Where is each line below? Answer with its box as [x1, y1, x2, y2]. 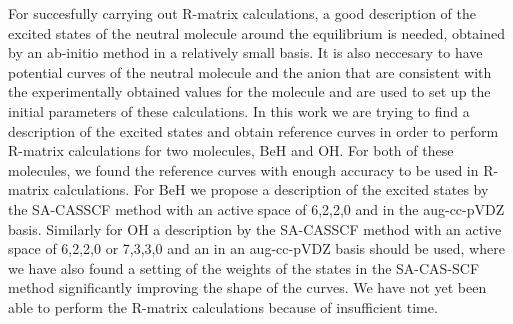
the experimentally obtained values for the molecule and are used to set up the [8, 81, 491, 102]
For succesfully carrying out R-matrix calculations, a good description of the [8, 3, 476, 23]
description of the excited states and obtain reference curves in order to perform [8, 120, 499, 141]
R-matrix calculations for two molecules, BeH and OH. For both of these [8, 140, 454, 161]
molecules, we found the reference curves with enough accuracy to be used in [8, 159, 479, 180]
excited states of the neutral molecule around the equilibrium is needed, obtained [8, 22, 505, 43]
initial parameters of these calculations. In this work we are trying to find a [8, 100, 470, 121]
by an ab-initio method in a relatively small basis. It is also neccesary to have [8, 42, 483, 63]
